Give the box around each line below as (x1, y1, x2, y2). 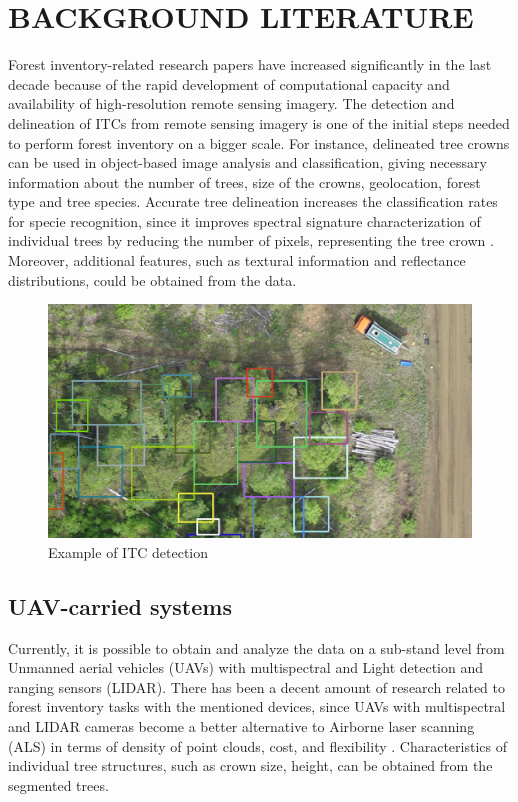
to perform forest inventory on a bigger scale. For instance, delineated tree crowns (8, 132, 510, 153)
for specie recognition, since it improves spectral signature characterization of (8, 210, 481, 231)
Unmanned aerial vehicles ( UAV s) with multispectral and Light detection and (8, 657, 483, 678)
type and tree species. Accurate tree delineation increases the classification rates (8, 191, 498, 212)
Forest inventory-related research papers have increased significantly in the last (8, 54, 492, 75)
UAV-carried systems (8, 590, 232, 621)
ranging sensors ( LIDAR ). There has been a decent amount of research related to (8, 676, 506, 697)
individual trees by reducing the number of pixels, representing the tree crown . (8, 230, 494, 251)
